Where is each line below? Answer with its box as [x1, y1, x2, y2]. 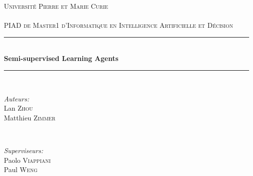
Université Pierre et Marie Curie [4, 1, 108, 11]
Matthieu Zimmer [4, 112, 55, 122]
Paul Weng [4, 164, 38, 175]
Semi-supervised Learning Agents [4, 53, 119, 63]
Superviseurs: [4, 145, 43, 155]
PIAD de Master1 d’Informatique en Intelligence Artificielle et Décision [4, 20, 234, 30]
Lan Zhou [4, 103, 33, 113]
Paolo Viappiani [4, 155, 51, 165]
